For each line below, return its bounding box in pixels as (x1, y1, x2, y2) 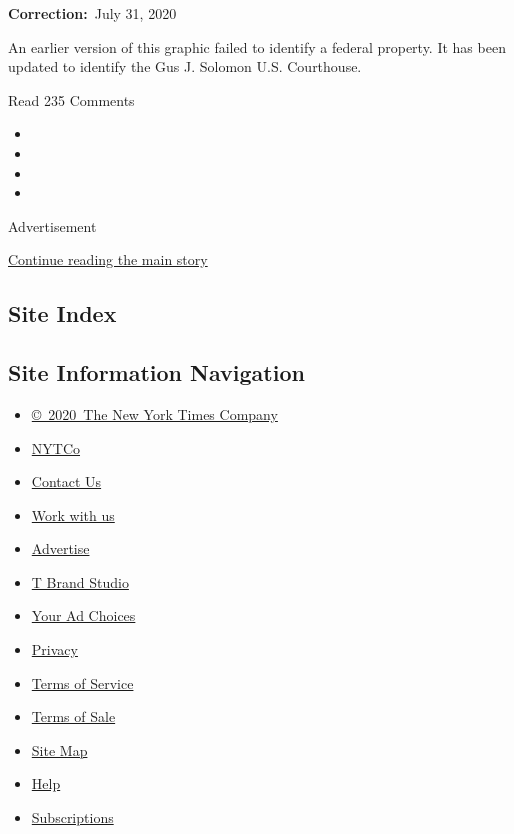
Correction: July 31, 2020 (8, 3, 177, 23)
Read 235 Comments (8, 89, 135, 110)
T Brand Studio (31, 571, 129, 592)
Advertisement (8, 215, 97, 236)
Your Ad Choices (31, 605, 136, 626)
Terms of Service (31, 672, 134, 693)
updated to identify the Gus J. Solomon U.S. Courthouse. (8, 56, 362, 77)
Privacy (31, 639, 78, 660)
